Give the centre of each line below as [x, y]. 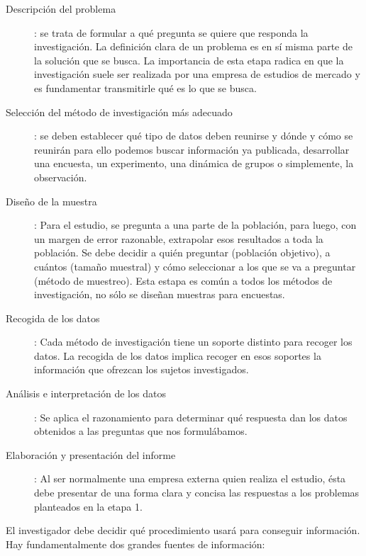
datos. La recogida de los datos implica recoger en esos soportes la [178, 355]
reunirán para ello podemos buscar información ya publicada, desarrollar [192, 149]
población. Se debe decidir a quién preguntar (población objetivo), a [182, 253]
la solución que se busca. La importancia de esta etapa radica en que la [189, 60]
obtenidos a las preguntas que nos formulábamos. [141, 431]
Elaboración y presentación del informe [91, 454]
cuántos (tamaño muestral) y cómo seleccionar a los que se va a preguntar [195, 266]
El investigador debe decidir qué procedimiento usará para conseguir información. [183, 530]
